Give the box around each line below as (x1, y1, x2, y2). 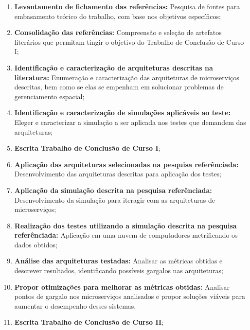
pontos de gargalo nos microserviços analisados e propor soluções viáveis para (14, 291, 245, 301)
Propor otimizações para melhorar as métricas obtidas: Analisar (14, 281, 230, 292)
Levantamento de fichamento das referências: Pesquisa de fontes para (14, 1, 240, 11)
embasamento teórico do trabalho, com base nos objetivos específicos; (14, 11, 221, 21)
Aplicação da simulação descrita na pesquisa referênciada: (14, 185, 212, 195)
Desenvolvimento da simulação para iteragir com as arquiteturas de (14, 194, 215, 205)
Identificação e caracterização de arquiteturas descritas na (14, 62, 213, 72)
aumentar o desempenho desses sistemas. (14, 300, 136, 311)
